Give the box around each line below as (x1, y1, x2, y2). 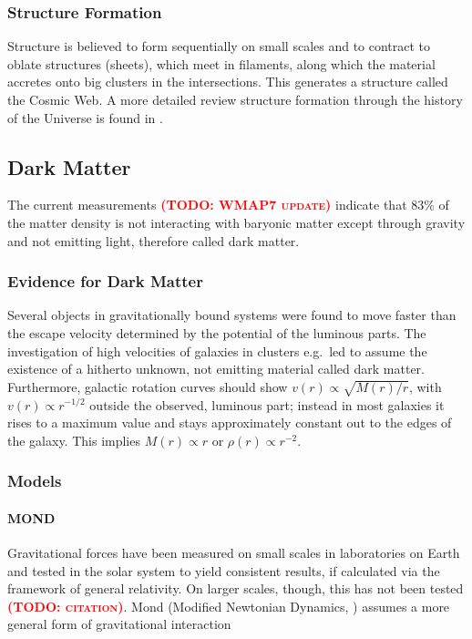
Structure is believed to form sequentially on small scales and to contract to (7, 36, 431, 56)
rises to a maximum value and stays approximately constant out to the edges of (7, 413, 452, 432)
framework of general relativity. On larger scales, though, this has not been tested (7, 579, 464, 598)
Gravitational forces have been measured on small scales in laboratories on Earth (7, 542, 460, 562)
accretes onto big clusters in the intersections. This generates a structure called (7, 72, 448, 91)
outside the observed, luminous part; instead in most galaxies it (89, 395, 445, 414)
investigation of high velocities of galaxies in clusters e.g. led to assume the (7, 341, 427, 360)
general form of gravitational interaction (7, 614, 231, 634)
